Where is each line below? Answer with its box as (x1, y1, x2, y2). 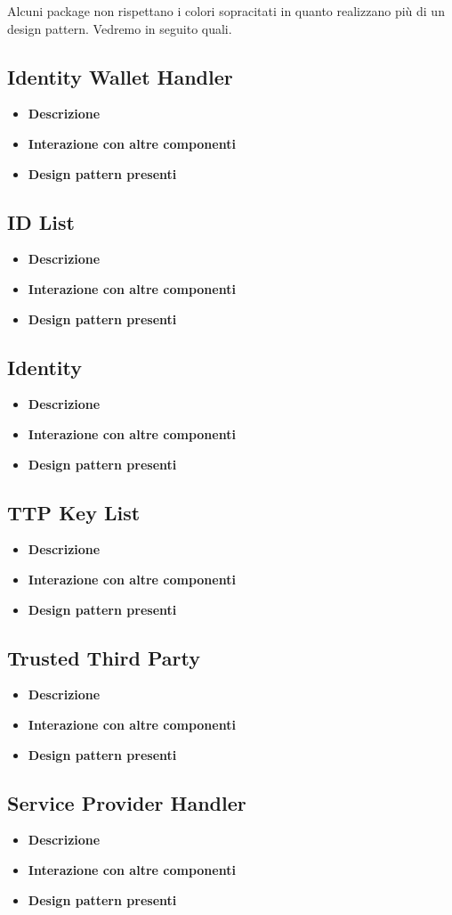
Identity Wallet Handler (7, 62, 233, 90)
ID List (7, 208, 75, 235)
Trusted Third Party (7, 643, 200, 671)
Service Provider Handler (7, 788, 246, 816)
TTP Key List (7, 498, 141, 526)
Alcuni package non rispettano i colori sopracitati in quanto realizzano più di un (7, 2, 445, 20)
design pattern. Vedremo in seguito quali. (7, 19, 232, 37)
